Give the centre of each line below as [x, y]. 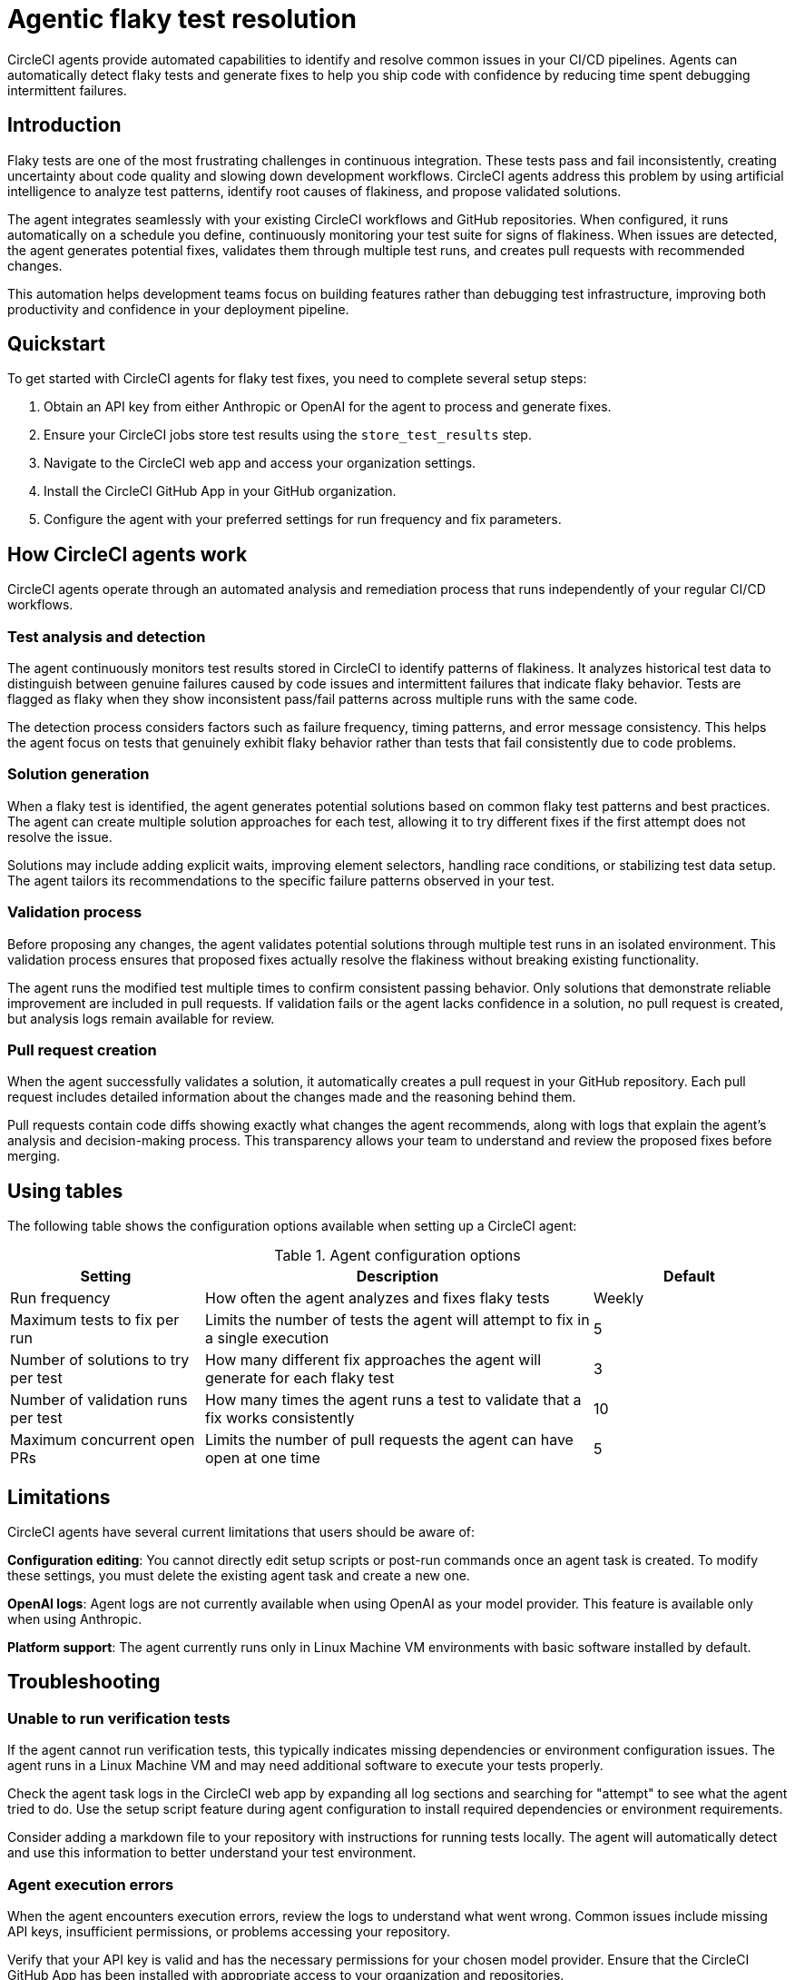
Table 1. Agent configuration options [397, 1256]
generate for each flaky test [300, 1378]
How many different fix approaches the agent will [373, 1360]
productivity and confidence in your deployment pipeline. [178, 309]
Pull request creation [82, 1049]
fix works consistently [280, 1418]
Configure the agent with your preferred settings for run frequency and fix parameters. [303, 520]
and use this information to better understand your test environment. [212, 1853]
